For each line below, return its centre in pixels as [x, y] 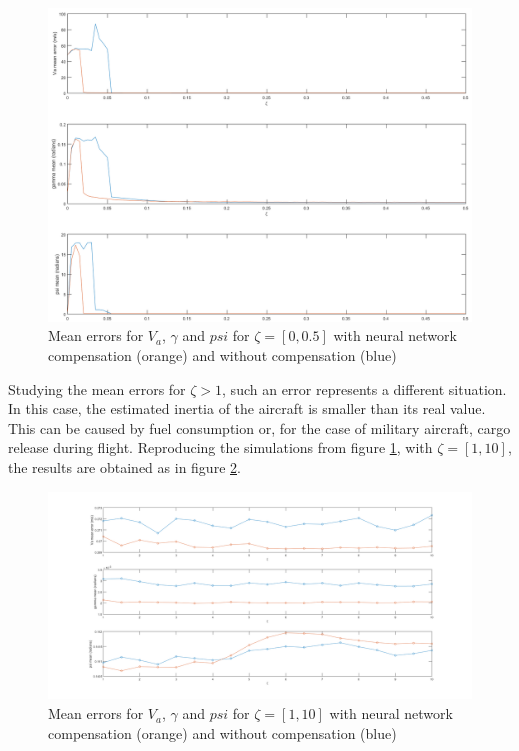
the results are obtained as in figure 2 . [124, 467]
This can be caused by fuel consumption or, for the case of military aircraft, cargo [259, 427]
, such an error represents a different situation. [364, 388]
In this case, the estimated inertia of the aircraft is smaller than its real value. [247, 408]
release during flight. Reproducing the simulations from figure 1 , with [220, 447]
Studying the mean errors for [97, 388]
